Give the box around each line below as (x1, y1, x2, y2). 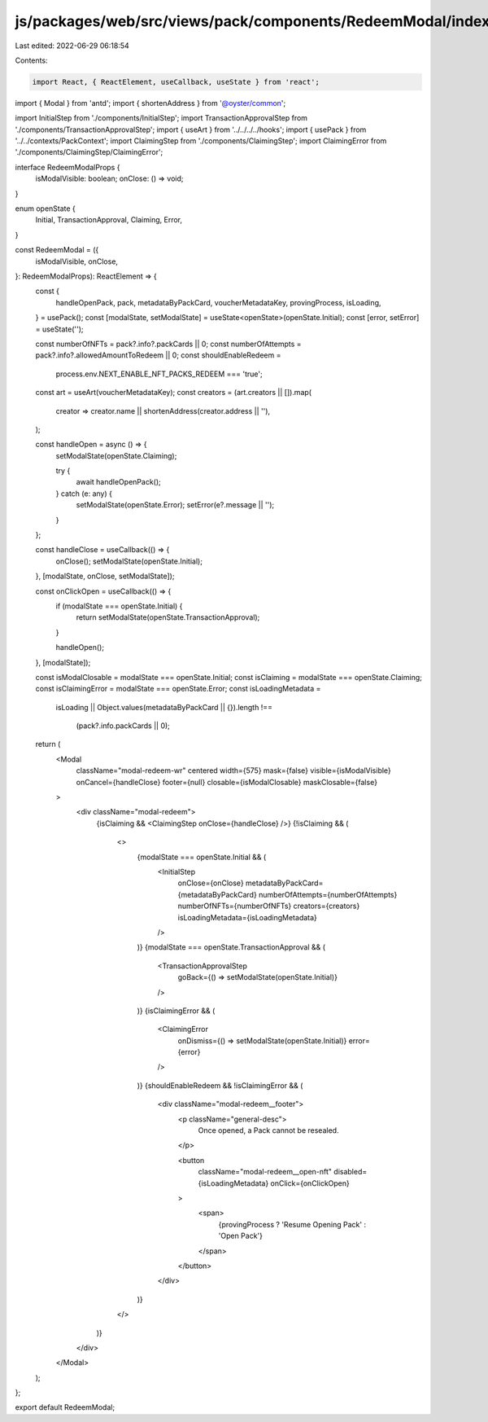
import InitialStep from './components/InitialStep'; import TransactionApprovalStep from (15, 113, 308, 123)
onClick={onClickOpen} (270, 1178, 350, 1188)
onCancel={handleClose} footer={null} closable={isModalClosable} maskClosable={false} (76, 777, 378, 787)
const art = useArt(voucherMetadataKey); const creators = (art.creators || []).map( (35, 388, 312, 397)
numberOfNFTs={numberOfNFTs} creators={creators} (177, 901, 360, 911)
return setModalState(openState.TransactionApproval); (76, 612, 260, 622)
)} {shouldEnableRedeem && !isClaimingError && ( (137, 1080, 303, 1091)
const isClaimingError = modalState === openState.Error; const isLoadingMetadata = (35, 684, 321, 694)
